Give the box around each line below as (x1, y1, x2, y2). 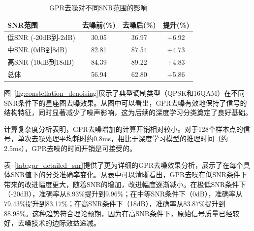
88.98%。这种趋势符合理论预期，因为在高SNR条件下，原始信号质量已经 (4, 208, 233, 218)
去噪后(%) (122, 19, 156, 30)
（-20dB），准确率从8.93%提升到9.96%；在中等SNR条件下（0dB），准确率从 (4, 189, 243, 199)
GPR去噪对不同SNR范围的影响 (49, 2, 148, 12)
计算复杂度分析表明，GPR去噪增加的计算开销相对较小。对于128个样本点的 (4, 123, 243, 134)
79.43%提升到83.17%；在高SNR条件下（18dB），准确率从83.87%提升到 (4, 198, 225, 208)
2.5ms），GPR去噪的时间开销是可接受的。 (4, 143, 136, 154)
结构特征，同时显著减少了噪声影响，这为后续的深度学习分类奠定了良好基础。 (4, 107, 252, 117)
